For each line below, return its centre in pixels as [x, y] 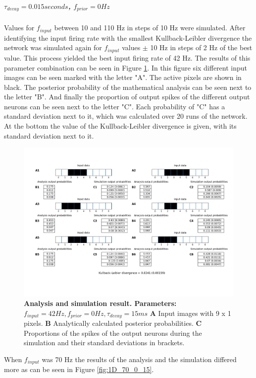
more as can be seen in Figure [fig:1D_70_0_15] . [79, 369]
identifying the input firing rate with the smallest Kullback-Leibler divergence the [128, 38]
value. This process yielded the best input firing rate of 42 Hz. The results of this [127, 57]
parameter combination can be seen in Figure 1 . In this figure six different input [126, 67]
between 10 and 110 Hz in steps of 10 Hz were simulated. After [150, 28]
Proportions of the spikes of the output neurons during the [113, 333]
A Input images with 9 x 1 [190, 313]
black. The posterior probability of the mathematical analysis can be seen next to [128, 87]
